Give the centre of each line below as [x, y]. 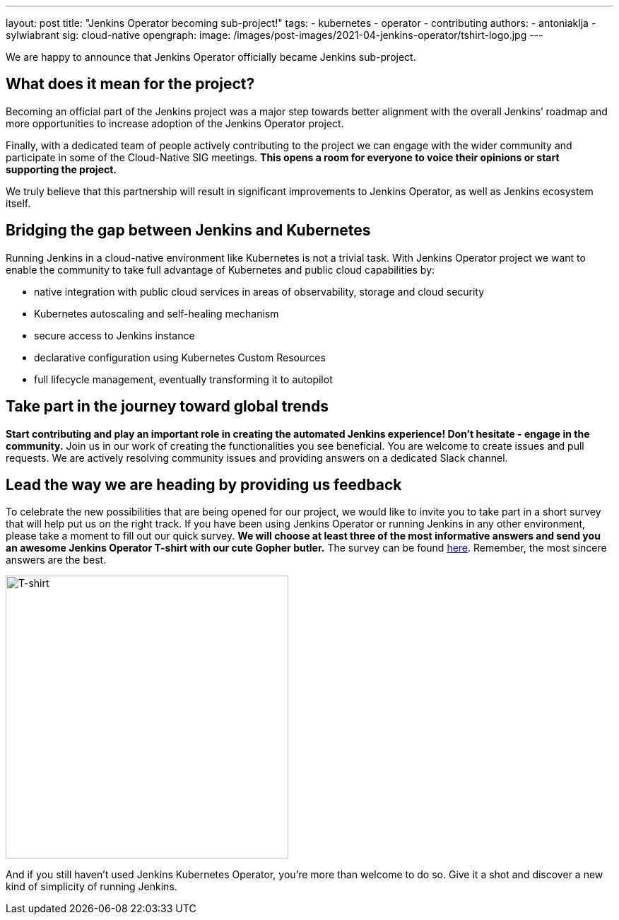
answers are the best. [56, 560]
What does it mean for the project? [130, 84]
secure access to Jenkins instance [114, 335]
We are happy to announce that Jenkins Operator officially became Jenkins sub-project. [211, 57]
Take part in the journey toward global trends [167, 407]
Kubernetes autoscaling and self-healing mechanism [157, 313]
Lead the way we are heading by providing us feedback [204, 484]
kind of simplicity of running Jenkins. [92, 887]
